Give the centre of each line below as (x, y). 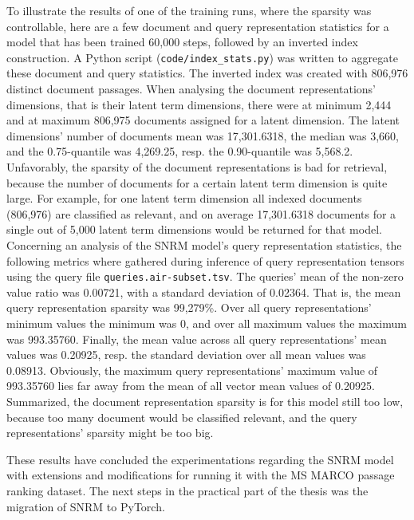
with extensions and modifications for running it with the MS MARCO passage (201, 475)
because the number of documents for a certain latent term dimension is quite (197, 182)
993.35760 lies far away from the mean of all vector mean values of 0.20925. (191, 386)
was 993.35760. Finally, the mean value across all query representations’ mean (197, 339)
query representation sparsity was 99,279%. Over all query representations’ (189, 307)
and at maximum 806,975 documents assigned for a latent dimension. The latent (203, 120)
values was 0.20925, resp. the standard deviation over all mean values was (186, 355)
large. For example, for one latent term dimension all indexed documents (184, 198)
